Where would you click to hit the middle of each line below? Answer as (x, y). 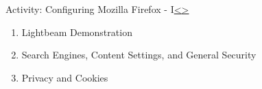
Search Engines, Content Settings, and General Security (139, 55)
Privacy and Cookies (65, 77)
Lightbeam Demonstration (77, 32)
